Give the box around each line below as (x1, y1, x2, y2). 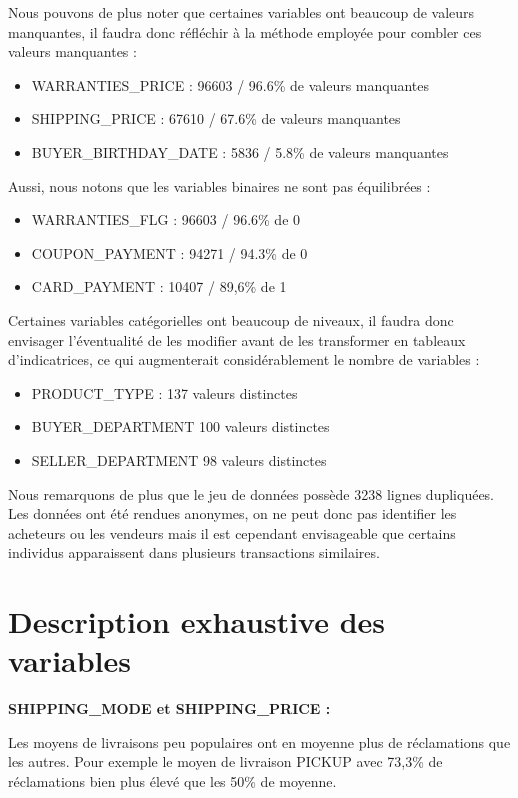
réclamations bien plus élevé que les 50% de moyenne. (8, 770, 337, 791)
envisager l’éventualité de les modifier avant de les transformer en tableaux (8, 329, 466, 350)
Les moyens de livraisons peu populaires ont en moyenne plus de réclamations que (8, 731, 511, 752)
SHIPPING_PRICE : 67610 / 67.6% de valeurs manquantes (31, 108, 401, 129)
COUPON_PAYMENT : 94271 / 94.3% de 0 (31, 242, 308, 263)
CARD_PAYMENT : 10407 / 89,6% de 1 (31, 276, 287, 297)
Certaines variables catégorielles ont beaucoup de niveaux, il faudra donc (8, 309, 454, 330)
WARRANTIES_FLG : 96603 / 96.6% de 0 (31, 209, 301, 230)
